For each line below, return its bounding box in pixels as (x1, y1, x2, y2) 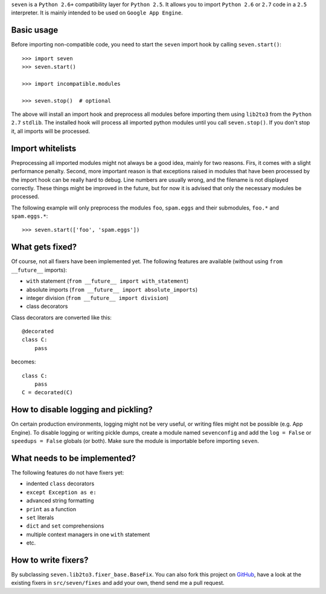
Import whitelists (11, 143, 77, 153)
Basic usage (11, 25, 59, 36)
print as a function (26, 505, 77, 513)
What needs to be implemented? (11, 453, 136, 463)
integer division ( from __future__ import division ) (26, 294, 169, 301)
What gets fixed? (11, 242, 77, 252)
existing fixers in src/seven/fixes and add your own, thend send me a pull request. (11, 580, 225, 587)
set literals (26, 514, 54, 521)
